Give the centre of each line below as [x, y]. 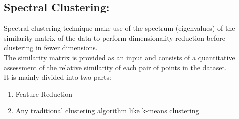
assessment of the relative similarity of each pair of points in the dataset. [115, 67]
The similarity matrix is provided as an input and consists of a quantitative [119, 57]
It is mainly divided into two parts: [58, 77]
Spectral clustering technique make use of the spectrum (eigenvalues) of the [119, 28]
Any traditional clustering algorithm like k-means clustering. [108, 111]
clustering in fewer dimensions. [51, 48]
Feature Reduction [44, 94]
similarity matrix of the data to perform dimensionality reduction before [115, 38]
